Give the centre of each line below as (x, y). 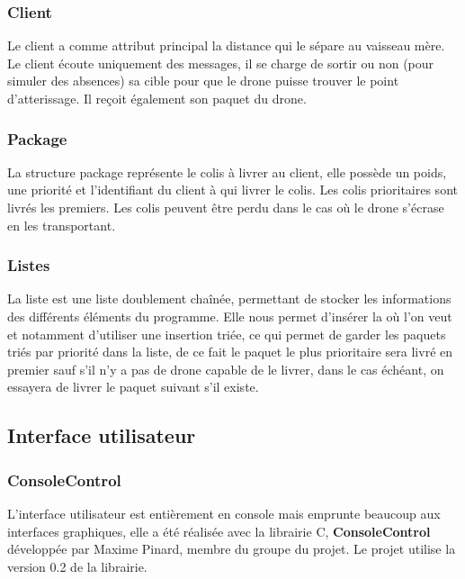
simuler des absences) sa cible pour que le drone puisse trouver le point (203, 81)
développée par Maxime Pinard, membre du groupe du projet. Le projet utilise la (232, 549)
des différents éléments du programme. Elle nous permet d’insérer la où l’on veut (230, 316)
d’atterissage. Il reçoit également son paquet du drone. (157, 98)
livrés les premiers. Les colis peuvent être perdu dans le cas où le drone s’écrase (226, 207)
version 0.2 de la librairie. (77, 566)
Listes (29, 265)
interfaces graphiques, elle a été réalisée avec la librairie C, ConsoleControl (219, 531)
